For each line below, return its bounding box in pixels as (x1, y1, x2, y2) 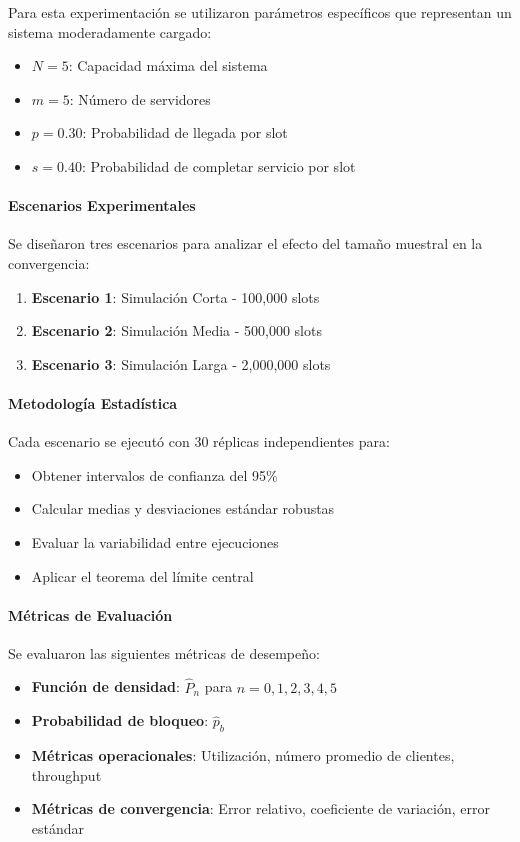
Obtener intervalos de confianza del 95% (31, 464, 278, 485)
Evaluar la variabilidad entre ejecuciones (31, 531, 279, 552)
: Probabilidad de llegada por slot (82, 122, 288, 143)
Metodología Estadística (8, 392, 178, 413)
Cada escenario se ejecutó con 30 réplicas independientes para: (8, 431, 390, 452)
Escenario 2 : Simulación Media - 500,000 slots (31, 320, 322, 341)
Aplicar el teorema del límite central (31, 565, 254, 586)
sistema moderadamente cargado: (8, 21, 212, 42)
